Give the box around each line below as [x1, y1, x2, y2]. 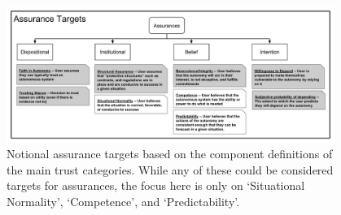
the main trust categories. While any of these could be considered [7, 161, 334, 178]
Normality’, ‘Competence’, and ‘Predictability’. [7, 192, 240, 209]
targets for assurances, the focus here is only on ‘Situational [7, 177, 305, 194]
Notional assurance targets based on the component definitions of [7, 145, 333, 162]
